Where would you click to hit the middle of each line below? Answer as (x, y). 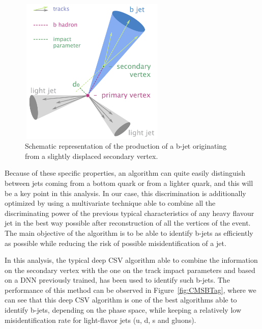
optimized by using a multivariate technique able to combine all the (110, 203)
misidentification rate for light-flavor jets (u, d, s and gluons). (100, 320)
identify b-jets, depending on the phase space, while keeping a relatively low (123, 310)
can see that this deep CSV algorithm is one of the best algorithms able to (121, 300)
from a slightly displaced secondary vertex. (92, 156)
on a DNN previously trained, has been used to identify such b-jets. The (117, 280)
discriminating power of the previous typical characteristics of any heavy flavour (129, 213)
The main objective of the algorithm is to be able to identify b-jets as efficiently (129, 232)
